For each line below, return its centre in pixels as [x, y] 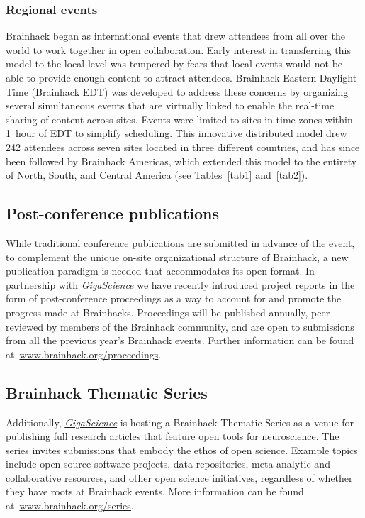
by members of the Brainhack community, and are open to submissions [200, 326]
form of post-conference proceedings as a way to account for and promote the [174, 298]
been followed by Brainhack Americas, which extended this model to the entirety [181, 161]
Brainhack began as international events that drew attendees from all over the [175, 36]
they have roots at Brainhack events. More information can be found [155, 491]
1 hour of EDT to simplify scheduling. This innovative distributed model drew [176, 133]
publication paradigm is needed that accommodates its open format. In [160, 271]
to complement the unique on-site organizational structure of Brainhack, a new [177, 257]
